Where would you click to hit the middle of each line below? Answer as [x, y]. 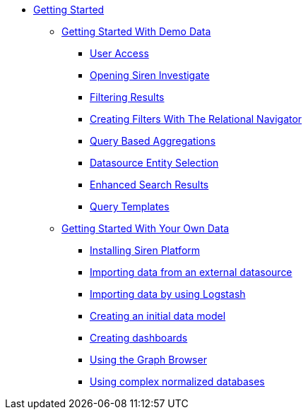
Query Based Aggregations [153, 141]
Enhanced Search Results [149, 185]
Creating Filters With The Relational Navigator [196, 119]
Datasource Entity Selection [154, 163]
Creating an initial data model [158, 316]
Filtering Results [127, 97]
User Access [119, 53]
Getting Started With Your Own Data [146, 228]
